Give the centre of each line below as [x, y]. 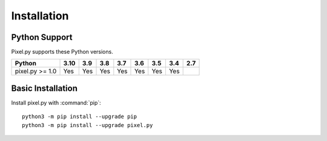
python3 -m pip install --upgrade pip [80, 117]
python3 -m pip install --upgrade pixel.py [88, 125]
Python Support [42, 37]
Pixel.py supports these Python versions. [62, 52]
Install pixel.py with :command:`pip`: [56, 102]
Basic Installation [45, 88]
